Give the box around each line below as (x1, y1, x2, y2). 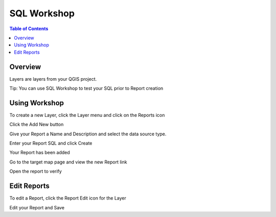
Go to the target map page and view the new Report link (9, 159, 127, 165)
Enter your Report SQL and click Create (9, 140, 93, 147)
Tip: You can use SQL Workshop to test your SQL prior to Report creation (9, 85, 164, 91)
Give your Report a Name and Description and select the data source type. (9, 131, 167, 137)
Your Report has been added (9, 150, 70, 156)
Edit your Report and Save (9, 204, 65, 210)
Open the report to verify (9, 168, 62, 175)
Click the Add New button (9, 122, 64, 128)
